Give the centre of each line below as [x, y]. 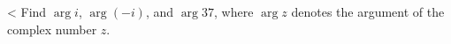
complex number [52, 29]
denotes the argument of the [368, 11]
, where [234, 11]
